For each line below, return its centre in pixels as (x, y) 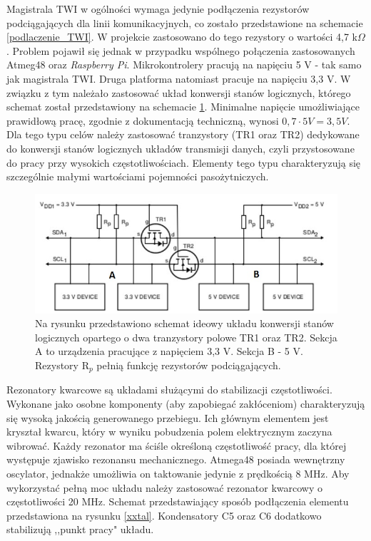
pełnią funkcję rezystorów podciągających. (189, 365)
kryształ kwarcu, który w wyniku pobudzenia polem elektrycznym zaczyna (169, 432)
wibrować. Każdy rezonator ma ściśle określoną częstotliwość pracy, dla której (177, 445)
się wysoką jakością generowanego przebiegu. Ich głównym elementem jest (168, 417)
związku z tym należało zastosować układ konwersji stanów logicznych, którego (179, 92)
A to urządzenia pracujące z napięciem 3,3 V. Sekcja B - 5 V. (169, 351)
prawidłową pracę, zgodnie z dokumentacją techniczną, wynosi (143, 120)
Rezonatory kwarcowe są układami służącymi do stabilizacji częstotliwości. (169, 390)
